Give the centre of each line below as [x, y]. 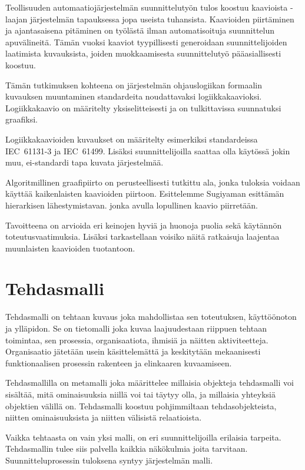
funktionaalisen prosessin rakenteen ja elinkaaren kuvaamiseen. [119, 363]
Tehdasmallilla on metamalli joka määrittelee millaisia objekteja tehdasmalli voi [150, 383]
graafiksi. [21, 119]
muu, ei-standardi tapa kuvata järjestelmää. [84, 162]
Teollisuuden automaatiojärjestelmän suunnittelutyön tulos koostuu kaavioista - [149, 7]
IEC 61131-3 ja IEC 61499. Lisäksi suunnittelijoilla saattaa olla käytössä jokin [148, 150]
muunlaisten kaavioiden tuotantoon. [70, 248]
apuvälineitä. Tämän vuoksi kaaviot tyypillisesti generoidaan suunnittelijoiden [146, 42]
